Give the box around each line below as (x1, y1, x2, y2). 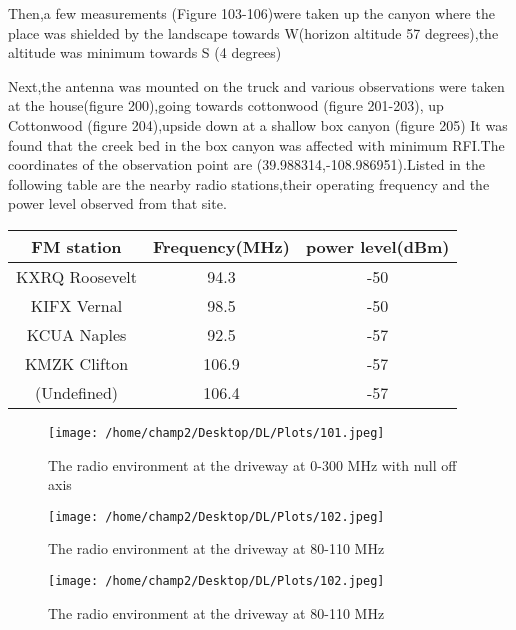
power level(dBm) (305, 234, 450, 258)
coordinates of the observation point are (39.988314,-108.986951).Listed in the (8, 154, 485, 175)
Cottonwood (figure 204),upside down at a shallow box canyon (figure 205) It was (8, 114, 508, 135)
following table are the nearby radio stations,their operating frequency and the (8, 173, 490, 194)
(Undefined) (34, 380, 119, 404)
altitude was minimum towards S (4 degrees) (8, 42, 282, 63)
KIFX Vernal (30, 293, 123, 317)
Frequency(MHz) (152, 234, 290, 258)
